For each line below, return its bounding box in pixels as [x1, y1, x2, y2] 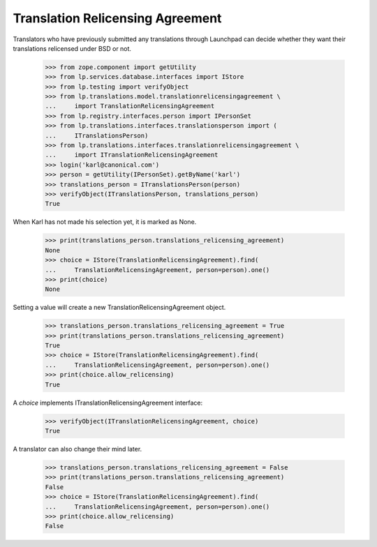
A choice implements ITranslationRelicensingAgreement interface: [13, 398, 203, 407]
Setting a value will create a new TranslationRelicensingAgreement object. [13, 304, 226, 312]
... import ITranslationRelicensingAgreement [45, 151, 219, 159]
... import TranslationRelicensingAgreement [45, 102, 215, 110]
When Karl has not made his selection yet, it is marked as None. [13, 218, 197, 226]
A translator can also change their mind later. [13, 444, 142, 453]
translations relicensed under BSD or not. [13, 44, 132, 52]
